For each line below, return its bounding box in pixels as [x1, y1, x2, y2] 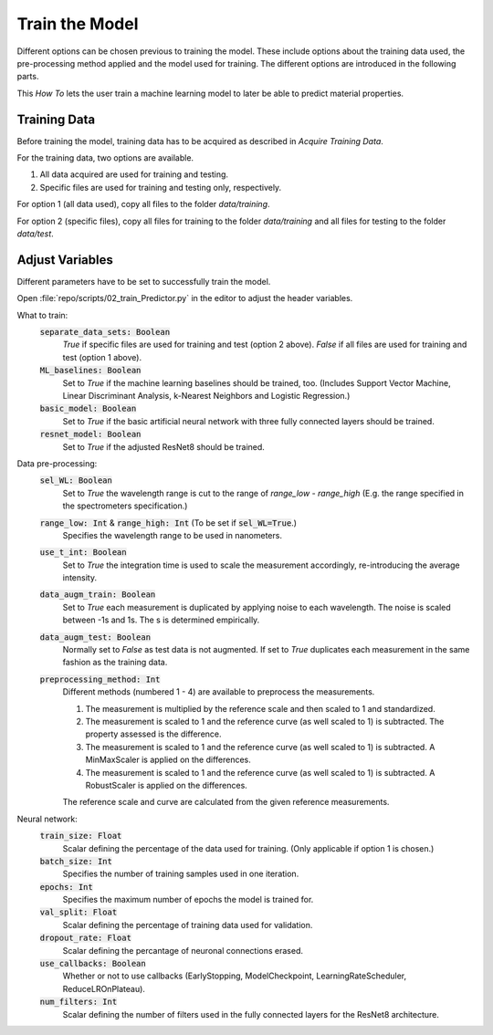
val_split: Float [39, 907, 118, 917]
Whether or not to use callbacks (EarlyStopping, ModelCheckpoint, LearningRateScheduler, [62, 970, 406, 981]
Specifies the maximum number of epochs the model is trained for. [62, 894, 314, 905]
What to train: [16, 309, 68, 320]
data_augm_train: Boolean [39, 590, 156, 600]
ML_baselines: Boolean [39, 365, 142, 376]
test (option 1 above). [62, 351, 142, 362]
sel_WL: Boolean [39, 476, 113, 486]
